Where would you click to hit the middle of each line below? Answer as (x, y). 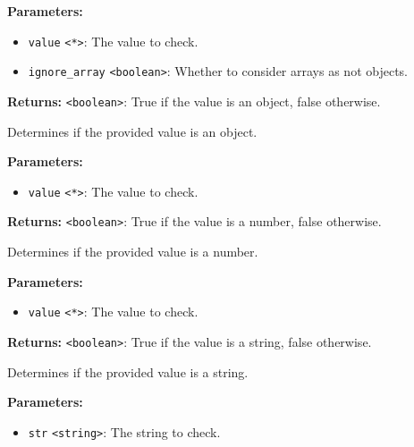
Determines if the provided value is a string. (128, 371)
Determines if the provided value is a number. (133, 252)
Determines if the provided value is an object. (132, 131)
